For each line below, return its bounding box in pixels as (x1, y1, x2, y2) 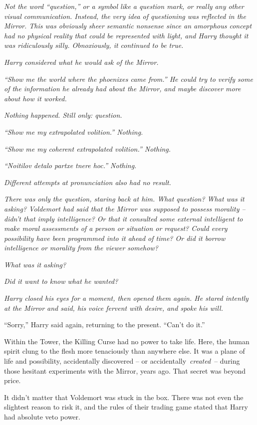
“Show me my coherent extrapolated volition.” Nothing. (4, 143, 171, 154)
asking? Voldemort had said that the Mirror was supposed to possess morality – (4, 203, 246, 213)
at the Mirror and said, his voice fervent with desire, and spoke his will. (4, 302, 223, 313)
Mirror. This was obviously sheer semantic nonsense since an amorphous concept (4, 20, 252, 31)
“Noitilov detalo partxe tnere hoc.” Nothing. (4, 160, 137, 171)
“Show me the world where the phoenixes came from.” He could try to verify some (4, 73, 253, 84)
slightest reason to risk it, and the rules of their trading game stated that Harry (4, 402, 248, 412)
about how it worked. (4, 93, 67, 103)
